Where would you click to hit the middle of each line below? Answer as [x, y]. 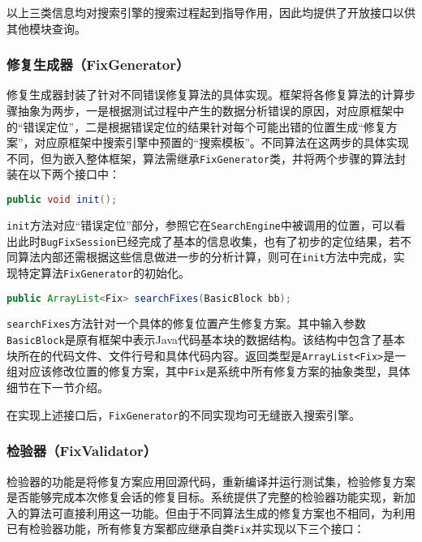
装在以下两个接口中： [63, 174]
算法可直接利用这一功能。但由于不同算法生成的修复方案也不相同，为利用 [222, 512]
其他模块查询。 [46, 28]
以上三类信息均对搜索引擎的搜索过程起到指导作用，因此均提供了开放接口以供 [211, 12]
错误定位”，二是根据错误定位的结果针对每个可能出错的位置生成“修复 [205, 126]
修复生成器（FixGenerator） [98, 65]
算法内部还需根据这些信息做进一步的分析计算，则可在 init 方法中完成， [205, 257]
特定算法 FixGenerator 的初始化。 [103, 272]
